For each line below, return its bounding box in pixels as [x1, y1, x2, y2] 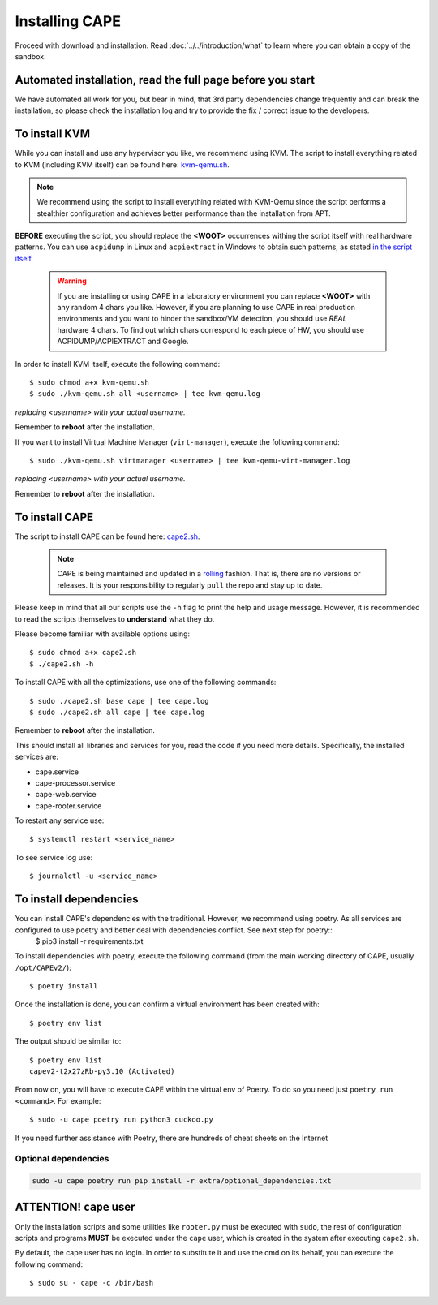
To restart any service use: [15, 816, 105, 825]
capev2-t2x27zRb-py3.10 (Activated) [29, 1067, 175, 1076]
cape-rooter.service [35, 800, 102, 811]
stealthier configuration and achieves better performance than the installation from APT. [36, 208, 332, 218]
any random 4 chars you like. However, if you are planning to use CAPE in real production [57, 303, 356, 312]
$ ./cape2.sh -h [29, 659, 94, 669]
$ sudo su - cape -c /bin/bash [29, 1278, 154, 1288]
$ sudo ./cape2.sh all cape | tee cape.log [29, 707, 205, 717]
